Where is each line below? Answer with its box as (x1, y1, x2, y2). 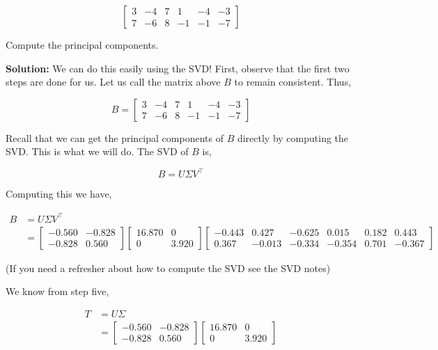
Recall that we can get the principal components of (6, 130, 224, 145)
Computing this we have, (6, 186, 112, 201)
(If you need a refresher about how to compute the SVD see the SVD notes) (6, 260, 331, 275)
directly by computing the (237, 130, 349, 145)
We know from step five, (6, 284, 109, 299)
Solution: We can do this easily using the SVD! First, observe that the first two (6, 61, 350, 75)
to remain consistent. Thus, (234, 74, 352, 89)
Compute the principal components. (6, 38, 159, 51)
